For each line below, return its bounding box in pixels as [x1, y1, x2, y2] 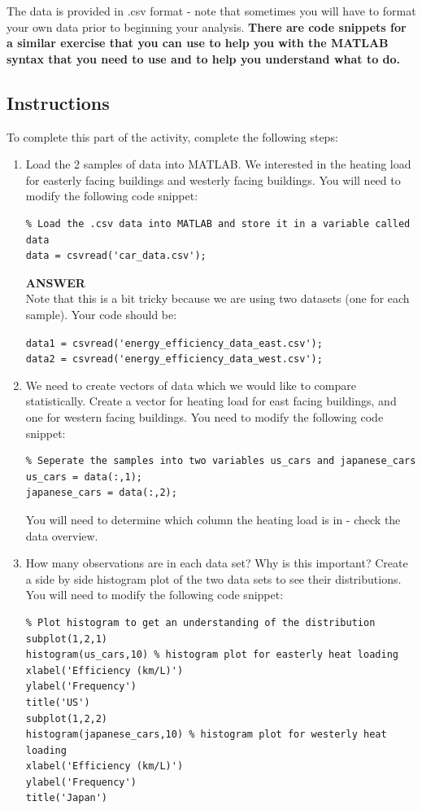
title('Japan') [25, 792, 108, 804]
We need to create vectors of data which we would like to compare [25, 376, 356, 393]
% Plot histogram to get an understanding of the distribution [25, 616, 376, 628]
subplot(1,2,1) [25, 633, 108, 645]
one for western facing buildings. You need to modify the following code [25, 409, 384, 426]
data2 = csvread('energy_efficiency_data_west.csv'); [25, 353, 323, 366]
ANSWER [25, 274, 85, 291]
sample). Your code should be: [25, 305, 177, 322]
